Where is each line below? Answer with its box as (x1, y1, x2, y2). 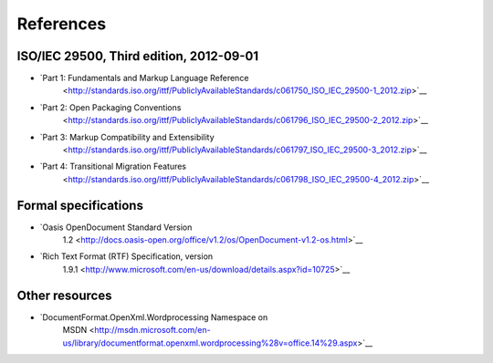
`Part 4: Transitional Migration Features (39, 161, 187, 172)
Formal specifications (16, 197, 143, 213)
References (16, 14, 107, 34)
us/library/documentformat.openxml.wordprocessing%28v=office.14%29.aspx (62, 337, 358, 348)
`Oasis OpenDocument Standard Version (39, 222, 193, 233)
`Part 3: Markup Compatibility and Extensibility (39, 131, 215, 142)
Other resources (16, 287, 112, 303)
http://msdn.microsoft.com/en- (94, 325, 211, 336)
